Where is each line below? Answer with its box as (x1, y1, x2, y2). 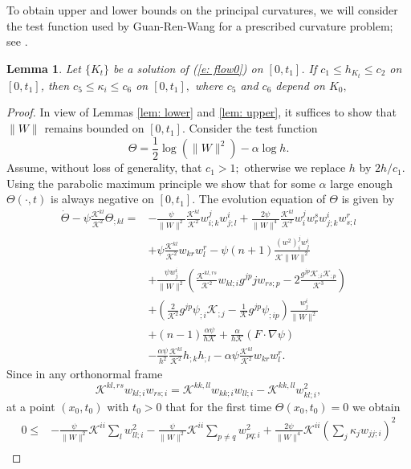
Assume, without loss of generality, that (6, 159, 202, 176)
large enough (330, 174, 393, 191)
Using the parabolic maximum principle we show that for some (6, 174, 315, 191)
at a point (6, 398, 55, 414)
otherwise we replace (244, 159, 346, 176)
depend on (275, 76, 325, 93)
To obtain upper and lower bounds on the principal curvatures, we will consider (6, 2, 398, 18)
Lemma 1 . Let (6, 59, 81, 76)
